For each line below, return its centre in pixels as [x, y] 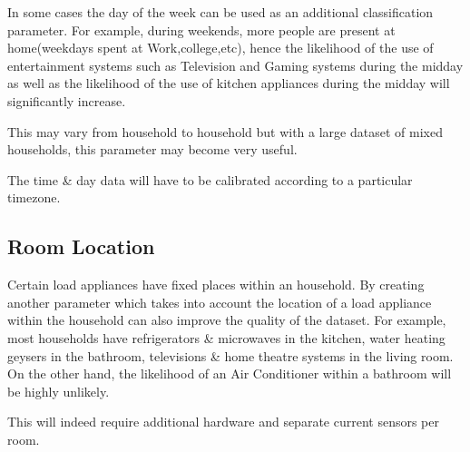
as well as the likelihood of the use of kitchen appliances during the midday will [229, 83]
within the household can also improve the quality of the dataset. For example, [227, 320]
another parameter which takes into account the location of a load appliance [220, 302]
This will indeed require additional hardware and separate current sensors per [223, 422]
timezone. [34, 197]
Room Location [81, 246]
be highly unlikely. [59, 391]
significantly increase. [67, 100]
